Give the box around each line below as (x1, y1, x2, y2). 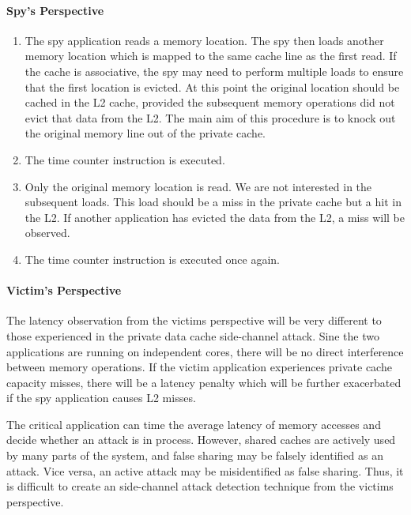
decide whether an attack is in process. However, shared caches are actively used (6, 431, 396, 448)
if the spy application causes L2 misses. (6, 389, 196, 406)
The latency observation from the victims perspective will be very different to (6, 312, 382, 329)
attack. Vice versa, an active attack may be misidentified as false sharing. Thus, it (6, 462, 404, 479)
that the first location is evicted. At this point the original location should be (25, 78, 400, 95)
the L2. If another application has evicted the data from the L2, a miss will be (25, 209, 405, 225)
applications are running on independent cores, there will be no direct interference (6, 343, 404, 359)
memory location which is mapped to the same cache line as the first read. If (25, 47, 397, 64)
